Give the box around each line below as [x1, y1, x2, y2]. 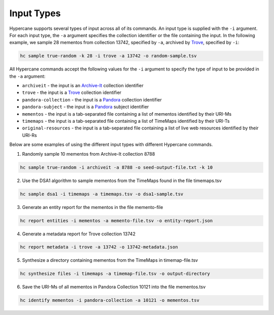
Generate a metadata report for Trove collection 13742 [22, 231, 135, 237]
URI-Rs [22, 132, 38, 138]
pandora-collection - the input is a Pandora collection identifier [22, 96, 162, 102]
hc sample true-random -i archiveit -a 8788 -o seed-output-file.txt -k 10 [20, 164, 213, 170]
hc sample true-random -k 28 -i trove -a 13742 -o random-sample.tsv [20, 53, 197, 59]
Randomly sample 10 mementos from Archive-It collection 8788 [22, 151, 155, 157]
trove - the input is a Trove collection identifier [22, 89, 122, 96]
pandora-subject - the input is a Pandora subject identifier [22, 104, 149, 110]
